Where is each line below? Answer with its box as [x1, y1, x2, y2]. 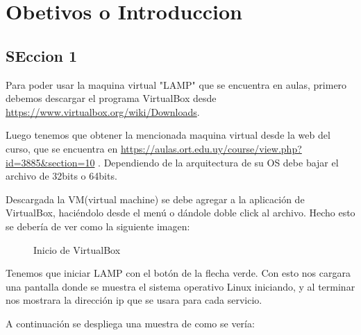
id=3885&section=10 [6, 155, 95, 169]
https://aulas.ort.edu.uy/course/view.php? [120, 141, 302, 155]
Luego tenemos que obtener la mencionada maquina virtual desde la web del [6, 128, 330, 142]
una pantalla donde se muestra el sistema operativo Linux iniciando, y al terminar [6, 279, 355, 293]
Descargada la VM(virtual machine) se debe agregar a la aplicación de [6, 191, 305, 206]
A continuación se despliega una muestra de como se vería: [6, 316, 255, 330]
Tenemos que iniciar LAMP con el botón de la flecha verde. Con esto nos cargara [6, 266, 351, 280]
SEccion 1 [6, 44, 78, 66]
